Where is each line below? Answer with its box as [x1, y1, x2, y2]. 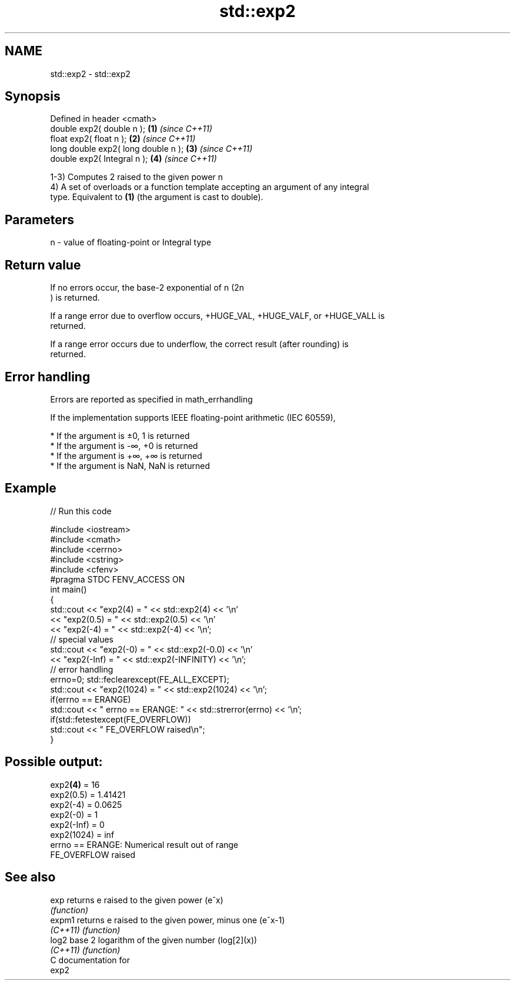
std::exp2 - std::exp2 [50, 68, 131, 79]
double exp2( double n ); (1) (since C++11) [50, 124, 213, 134]
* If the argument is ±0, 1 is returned [50, 430, 190, 441]
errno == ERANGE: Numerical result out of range [50, 839, 239, 850]
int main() [50, 584, 87, 594]
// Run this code [50, 505, 112, 516]
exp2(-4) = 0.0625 [50, 799, 122, 810]
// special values [50, 634, 114, 644]
